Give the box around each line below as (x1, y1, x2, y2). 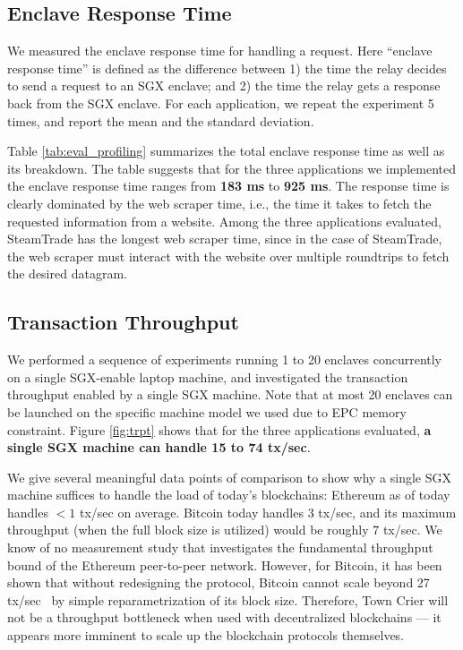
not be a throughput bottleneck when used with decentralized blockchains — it (7, 608, 442, 627)
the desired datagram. (7, 264, 127, 283)
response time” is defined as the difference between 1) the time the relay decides (7, 58, 447, 77)
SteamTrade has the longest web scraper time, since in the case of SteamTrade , (7, 229, 442, 248)
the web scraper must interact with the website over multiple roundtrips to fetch (7, 246, 450, 265)
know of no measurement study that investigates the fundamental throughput (7, 538, 433, 557)
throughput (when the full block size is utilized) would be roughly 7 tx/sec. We (7, 520, 442, 539)
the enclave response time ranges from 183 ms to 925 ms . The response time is (7, 176, 450, 195)
